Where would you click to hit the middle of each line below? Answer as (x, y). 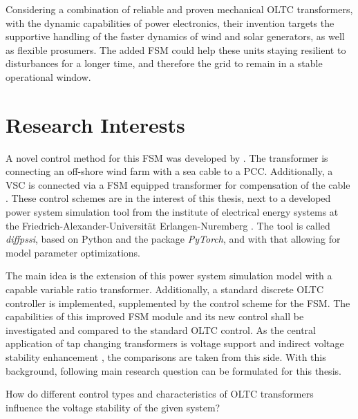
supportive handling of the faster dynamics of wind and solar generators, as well (175, 36)
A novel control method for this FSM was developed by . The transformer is (167, 157)
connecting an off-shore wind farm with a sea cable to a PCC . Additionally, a (169, 171)
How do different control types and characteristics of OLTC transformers (160, 394)
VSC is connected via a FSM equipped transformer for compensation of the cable (178, 184)
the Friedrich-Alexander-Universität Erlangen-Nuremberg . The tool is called (168, 225)
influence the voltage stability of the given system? (113, 407)
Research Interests (95, 124)
